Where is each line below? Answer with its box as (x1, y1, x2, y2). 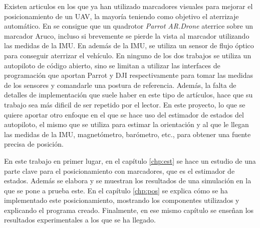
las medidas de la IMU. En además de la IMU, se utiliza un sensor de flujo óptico (4, 40, 254, 51)
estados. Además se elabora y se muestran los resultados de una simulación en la (4, 175, 251, 186)
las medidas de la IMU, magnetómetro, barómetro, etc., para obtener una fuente (4, 129, 251, 139)
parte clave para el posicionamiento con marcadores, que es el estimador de (4, 165, 235, 176)
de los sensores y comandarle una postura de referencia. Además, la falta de (4, 79, 236, 90)
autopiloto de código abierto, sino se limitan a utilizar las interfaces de (4, 60, 220, 70)
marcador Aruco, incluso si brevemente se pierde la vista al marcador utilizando (4, 30, 249, 41)
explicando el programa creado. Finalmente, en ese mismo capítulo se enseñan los (4, 204, 254, 215)
